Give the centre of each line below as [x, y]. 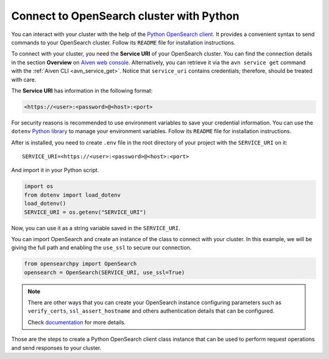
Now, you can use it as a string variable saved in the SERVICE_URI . [96, 228]
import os [39, 187]
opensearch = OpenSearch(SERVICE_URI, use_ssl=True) [104, 272]
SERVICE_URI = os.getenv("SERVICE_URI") [85, 212]
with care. [24, 79]
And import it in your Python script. [55, 170]
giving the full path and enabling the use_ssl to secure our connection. [101, 248]
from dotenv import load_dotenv [73, 195]
